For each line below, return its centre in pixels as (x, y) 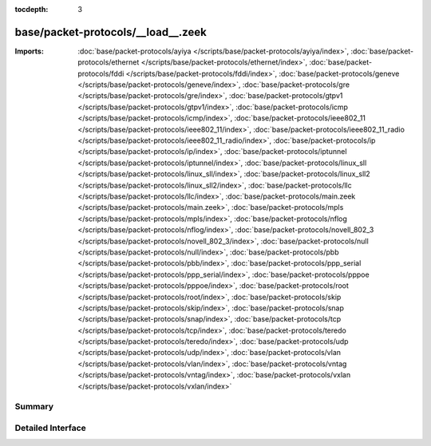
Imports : (29, 51)
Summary (34, 407)
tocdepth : (32, 9)
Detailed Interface (51, 428)
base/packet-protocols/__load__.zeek (111, 32)
